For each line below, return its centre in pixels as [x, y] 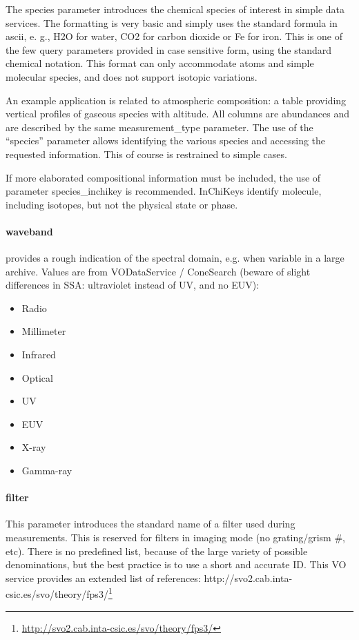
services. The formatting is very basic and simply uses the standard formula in [172, 22]
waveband [29, 231]
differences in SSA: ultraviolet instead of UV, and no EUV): [133, 285]
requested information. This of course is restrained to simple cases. [146, 154]
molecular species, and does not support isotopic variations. [132, 76]
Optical [37, 377]
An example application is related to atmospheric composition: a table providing [176, 100]
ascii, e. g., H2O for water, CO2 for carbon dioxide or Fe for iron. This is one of [174, 36]
